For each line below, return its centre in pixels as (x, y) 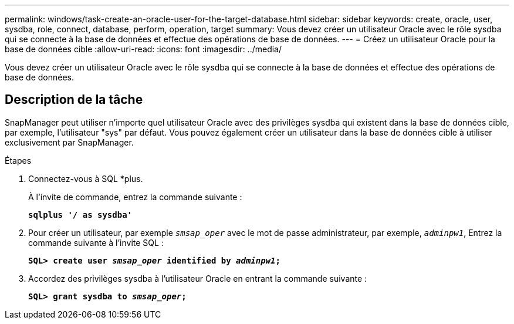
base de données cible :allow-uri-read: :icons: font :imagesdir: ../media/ (143, 49)
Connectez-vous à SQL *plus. (86, 178)
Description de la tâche (74, 100)
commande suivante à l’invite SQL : (96, 242)
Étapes (18, 160)
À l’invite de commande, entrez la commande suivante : (135, 197)
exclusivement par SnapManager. (69, 142)
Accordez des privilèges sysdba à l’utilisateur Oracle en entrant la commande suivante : (198, 278)
